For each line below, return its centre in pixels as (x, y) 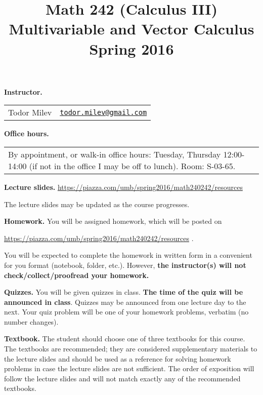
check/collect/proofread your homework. (77, 275)
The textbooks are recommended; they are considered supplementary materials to (131, 349)
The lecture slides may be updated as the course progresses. (97, 204)
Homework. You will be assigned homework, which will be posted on (113, 221)
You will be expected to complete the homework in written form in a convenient (128, 255)
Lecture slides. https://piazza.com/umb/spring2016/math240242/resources (123, 187)
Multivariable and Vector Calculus (131, 29)
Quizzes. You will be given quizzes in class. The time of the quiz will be (124, 292)
